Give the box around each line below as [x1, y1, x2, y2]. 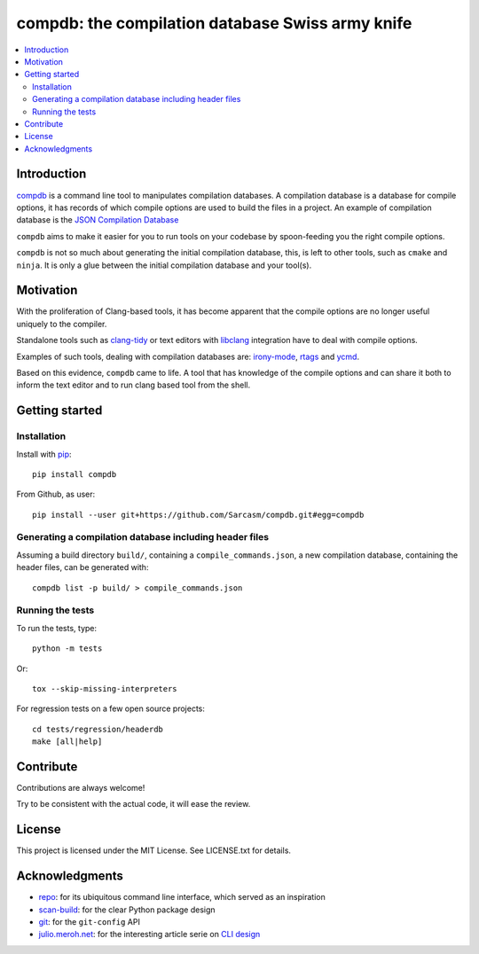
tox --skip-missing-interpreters [32, 684, 177, 693]
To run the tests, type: [16, 622, 98, 633]
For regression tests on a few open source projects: [16, 703, 206, 714]
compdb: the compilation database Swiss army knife [16, 13, 412, 33]
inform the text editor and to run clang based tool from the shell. [16, 379, 251, 390]
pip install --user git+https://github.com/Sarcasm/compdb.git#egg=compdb [32, 510, 365, 520]
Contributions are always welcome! [16, 783, 145, 794]
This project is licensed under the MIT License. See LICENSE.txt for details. [16, 845, 292, 856]
